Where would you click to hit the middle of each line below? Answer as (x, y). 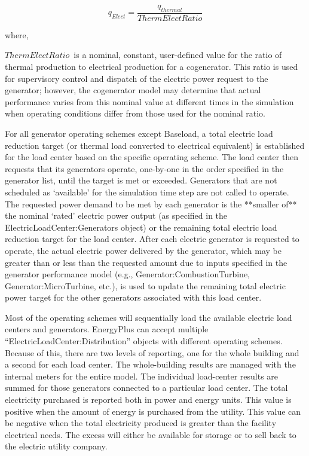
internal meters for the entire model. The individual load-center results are (142, 376)
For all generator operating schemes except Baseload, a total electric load (139, 133)
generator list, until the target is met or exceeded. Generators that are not (141, 180)
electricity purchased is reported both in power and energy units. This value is (148, 400)
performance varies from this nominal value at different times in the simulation (149, 101)
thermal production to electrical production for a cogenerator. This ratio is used (152, 67)
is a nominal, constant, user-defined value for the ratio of (178, 55)
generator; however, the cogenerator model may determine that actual (133, 90)
